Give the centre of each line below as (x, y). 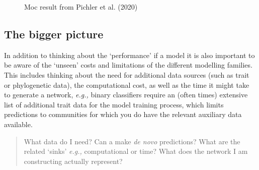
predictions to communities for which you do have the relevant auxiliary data (123, 114)
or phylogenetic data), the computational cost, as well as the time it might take (127, 84)
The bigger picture (54, 34)
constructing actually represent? (73, 161)
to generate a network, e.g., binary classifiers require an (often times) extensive (126, 95)
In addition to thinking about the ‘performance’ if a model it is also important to (129, 55)
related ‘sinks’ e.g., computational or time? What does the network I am (136, 151)
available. (18, 124)
